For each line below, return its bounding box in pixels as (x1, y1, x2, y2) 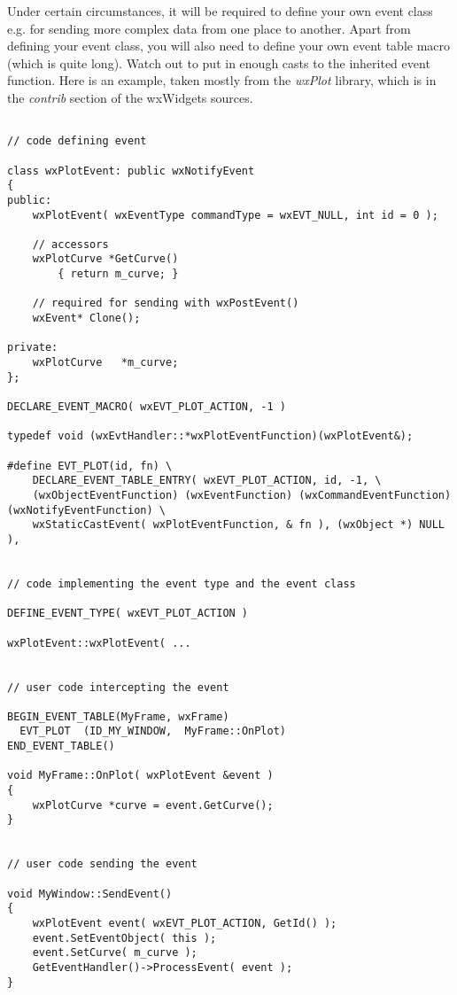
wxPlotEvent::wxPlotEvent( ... (7, 636, 191, 649)
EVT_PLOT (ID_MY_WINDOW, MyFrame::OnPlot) (19, 725, 286, 738)
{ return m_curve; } (58, 268, 179, 281)
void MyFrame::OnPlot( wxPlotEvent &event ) (7, 769, 274, 782)
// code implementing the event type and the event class (7, 577, 356, 590)
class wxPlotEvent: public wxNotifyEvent (7, 164, 255, 177)
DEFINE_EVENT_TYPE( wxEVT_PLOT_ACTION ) (7, 607, 249, 620)
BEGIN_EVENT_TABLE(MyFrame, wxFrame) (7, 710, 229, 723)
